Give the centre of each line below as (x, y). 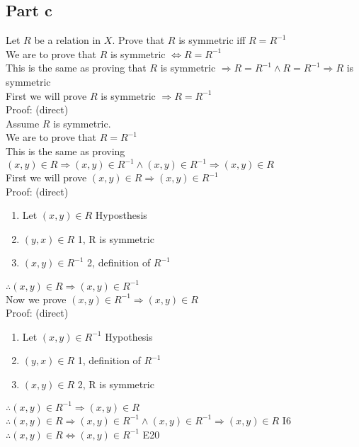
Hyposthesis (121, 215)
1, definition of (109, 360)
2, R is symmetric (116, 384)
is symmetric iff (212, 40)
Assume (23, 123)
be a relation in (68, 40)
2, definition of (119, 262)
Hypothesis (129, 336)
